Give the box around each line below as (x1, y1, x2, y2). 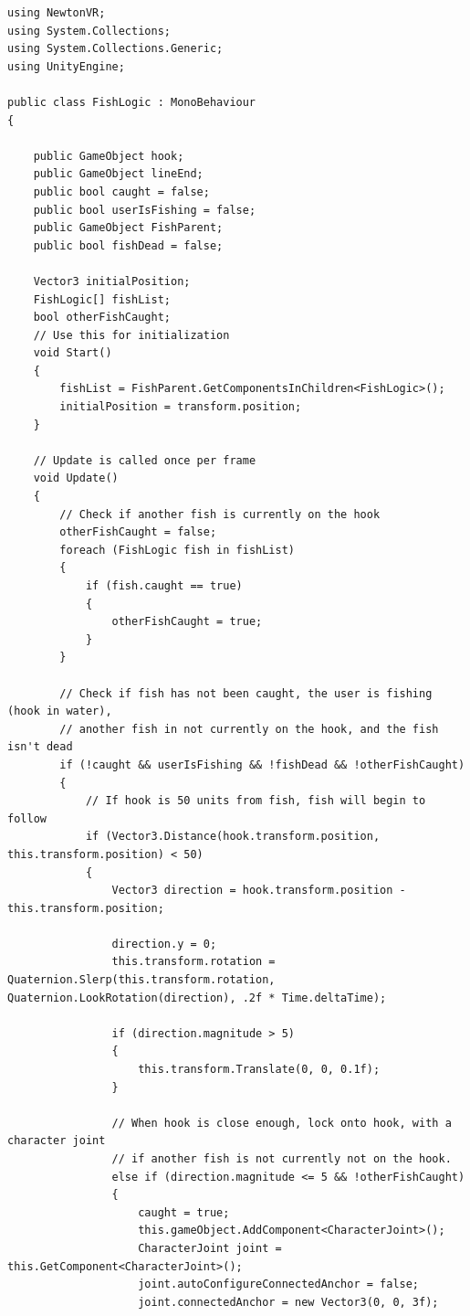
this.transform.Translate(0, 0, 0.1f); (138, 1063, 381, 1077)
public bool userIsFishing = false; (33, 203, 256, 217)
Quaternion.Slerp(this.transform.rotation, (7, 973, 276, 987)
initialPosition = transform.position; (59, 400, 302, 414)
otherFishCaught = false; (59, 525, 217, 539)
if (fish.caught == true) (85, 579, 243, 592)
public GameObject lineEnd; (33, 167, 204, 181)
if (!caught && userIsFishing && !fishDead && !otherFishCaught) (59, 758, 465, 771)
